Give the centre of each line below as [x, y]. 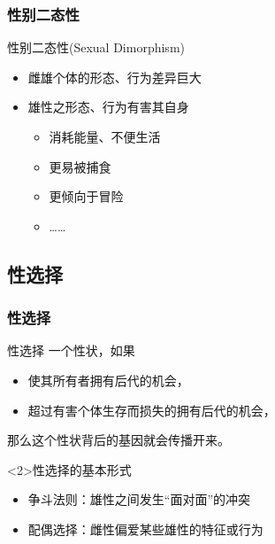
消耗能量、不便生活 [105, 136]
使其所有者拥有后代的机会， [108, 380]
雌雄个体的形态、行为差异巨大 [115, 77]
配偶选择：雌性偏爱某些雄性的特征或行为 [145, 528]
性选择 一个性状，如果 [71, 350]
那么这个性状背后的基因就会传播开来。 [118, 440]
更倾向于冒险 [86, 196]
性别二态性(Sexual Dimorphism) [96, 47]
